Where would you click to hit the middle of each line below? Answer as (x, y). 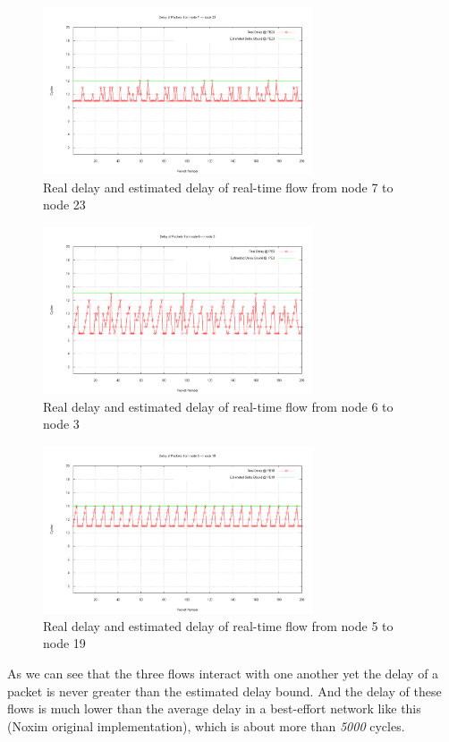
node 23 (64, 205)
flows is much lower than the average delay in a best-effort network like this (214, 708)
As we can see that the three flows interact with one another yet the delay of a (223, 673)
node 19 (64, 643)
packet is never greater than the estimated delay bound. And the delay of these (224, 691)
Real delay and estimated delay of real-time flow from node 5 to (218, 625)
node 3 (61, 424)
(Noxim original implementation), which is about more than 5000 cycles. (206, 725)
